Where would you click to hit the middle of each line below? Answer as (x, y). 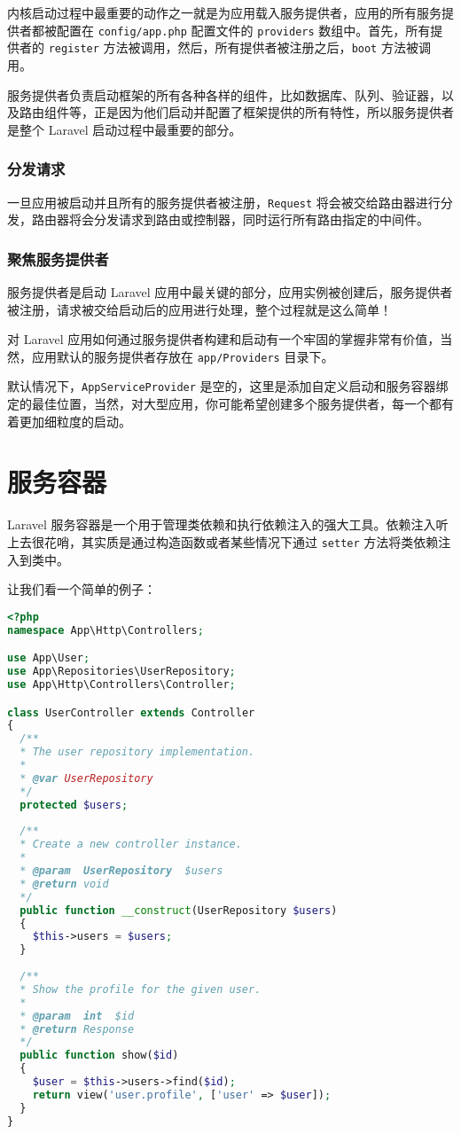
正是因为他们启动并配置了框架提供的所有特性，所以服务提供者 (273, 112)
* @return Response (77, 1029)
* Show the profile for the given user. (141, 989)
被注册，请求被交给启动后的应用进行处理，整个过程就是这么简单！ (199, 309)
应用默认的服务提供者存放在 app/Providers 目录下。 (183, 356)
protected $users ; (74, 805)
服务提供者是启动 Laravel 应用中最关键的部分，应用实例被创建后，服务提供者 (230, 291)
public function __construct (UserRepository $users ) (179, 910)
